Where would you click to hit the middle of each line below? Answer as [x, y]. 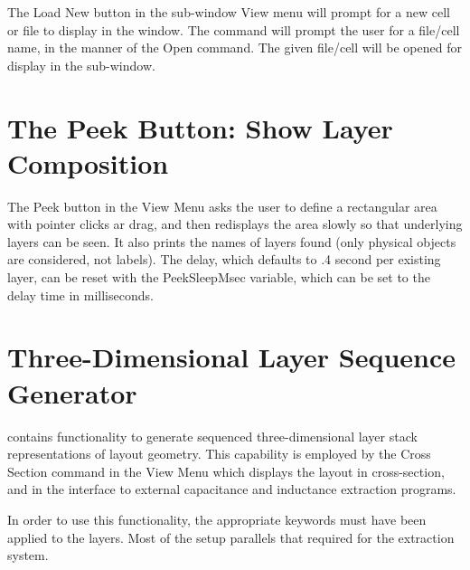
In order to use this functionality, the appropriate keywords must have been [217, 519]
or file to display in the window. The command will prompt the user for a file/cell [234, 29]
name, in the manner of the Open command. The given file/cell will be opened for [235, 47]
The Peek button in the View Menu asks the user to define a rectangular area [222, 206]
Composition [88, 162]
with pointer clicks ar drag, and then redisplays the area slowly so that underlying [235, 224]
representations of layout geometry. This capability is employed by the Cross [219, 454]
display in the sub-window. [81, 65]
